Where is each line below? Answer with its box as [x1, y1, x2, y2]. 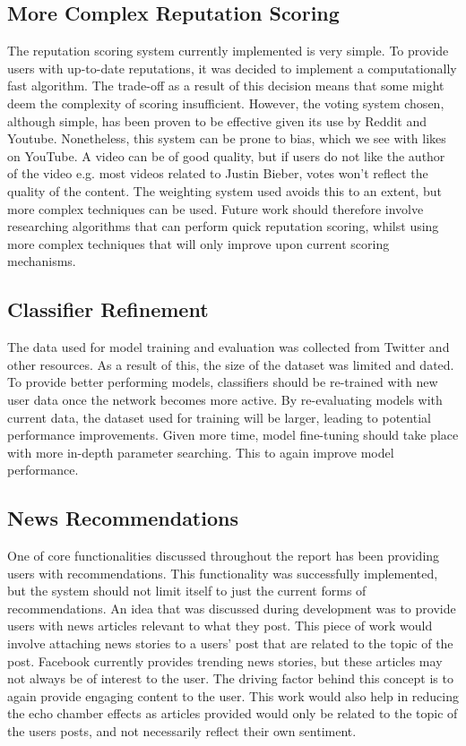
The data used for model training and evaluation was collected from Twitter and [7, 338, 450, 356]
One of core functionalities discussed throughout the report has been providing [7, 546, 440, 565]
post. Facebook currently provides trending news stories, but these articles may [7, 651, 443, 670]
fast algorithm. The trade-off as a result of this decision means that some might [7, 76, 444, 95]
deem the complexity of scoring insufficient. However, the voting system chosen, [7, 93, 444, 112]
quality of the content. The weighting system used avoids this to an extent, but [7, 181, 442, 200]
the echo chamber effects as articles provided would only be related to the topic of [7, 704, 458, 723]
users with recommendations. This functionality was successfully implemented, [7, 563, 438, 582]
